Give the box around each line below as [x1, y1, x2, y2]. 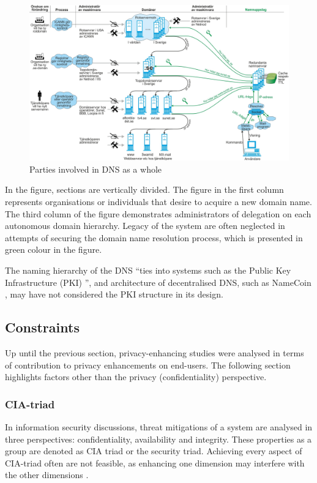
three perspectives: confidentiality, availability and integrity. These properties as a [5, 432, 312, 445]
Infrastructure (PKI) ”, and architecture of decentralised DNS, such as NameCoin [5, 275, 311, 288]
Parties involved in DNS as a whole [29, 162, 162, 175]
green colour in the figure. [5, 243, 102, 256]
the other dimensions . [5, 468, 89, 481]
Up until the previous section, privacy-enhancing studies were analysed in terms [5, 346, 304, 359]
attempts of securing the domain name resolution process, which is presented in [5, 231, 303, 244]
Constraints [5, 318, 80, 337]
